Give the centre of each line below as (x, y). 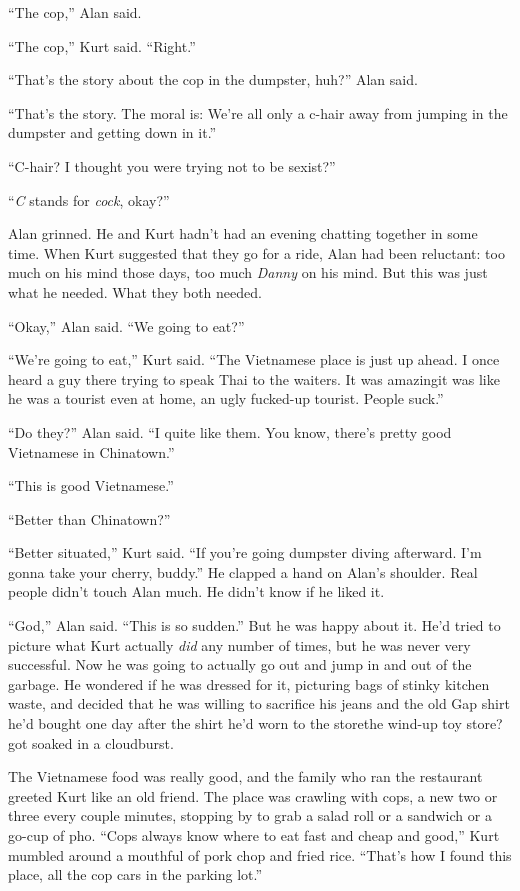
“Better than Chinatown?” (89, 518)
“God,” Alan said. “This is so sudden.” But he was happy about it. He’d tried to (254, 625)
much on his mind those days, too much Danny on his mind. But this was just (248, 272)
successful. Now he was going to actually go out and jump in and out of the (240, 664)
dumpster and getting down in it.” (112, 132)
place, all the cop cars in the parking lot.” (135, 874)
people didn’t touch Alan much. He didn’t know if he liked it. (196, 591)
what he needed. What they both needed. (135, 291)
